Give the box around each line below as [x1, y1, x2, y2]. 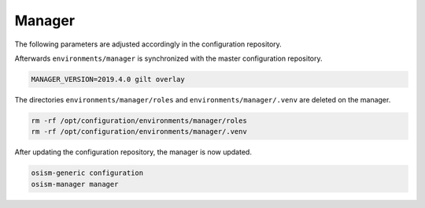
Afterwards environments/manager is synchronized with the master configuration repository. [14, 54, 323, 63]
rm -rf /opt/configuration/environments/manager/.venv [31, 127, 247, 136]
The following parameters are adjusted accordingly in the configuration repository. [14, 39, 283, 49]
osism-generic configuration [31, 169, 144, 177]
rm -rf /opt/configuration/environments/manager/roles [31, 116, 247, 125]
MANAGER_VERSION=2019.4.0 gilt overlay [31, 75, 185, 84]
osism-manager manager [31, 180, 119, 188]
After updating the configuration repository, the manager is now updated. [14, 147, 252, 157]
